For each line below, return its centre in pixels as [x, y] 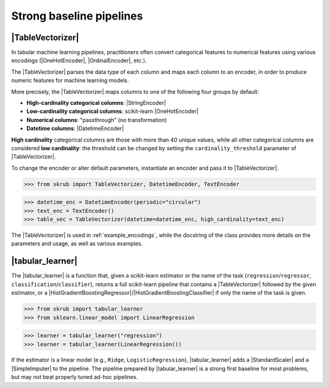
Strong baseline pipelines [77, 16]
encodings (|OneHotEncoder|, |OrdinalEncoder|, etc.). [79, 60]
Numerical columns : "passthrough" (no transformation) [97, 120]
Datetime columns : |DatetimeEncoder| [75, 129]
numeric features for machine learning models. [70, 81]
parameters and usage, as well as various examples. [77, 243]
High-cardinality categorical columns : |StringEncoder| [96, 103]
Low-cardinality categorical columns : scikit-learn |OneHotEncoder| [112, 111]
